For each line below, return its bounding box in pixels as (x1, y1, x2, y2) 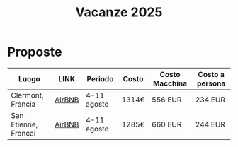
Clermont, (11, 90, 44, 100)
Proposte (7, 44, 62, 60)
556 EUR (152, 95, 182, 105)
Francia (11, 99, 36, 109)
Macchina (152, 78, 188, 88)
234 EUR (195, 95, 225, 105)
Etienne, (11, 119, 38, 129)
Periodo (86, 73, 114, 83)
